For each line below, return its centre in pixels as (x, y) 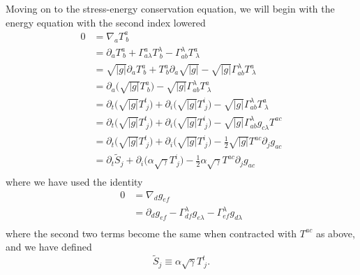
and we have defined (49, 247)
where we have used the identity (74, 182)
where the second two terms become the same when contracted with (151, 233)
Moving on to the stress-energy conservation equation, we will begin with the (170, 8)
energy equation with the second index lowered (106, 22)
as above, (335, 233)
